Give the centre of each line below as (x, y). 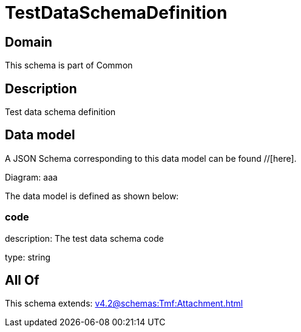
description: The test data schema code (84, 238)
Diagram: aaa (31, 177)
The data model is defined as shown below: (92, 196)
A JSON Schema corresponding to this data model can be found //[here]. (151, 158)
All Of (22, 281)
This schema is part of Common (69, 65)
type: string (28, 257)
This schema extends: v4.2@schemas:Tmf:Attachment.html (124, 304)
